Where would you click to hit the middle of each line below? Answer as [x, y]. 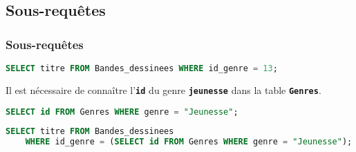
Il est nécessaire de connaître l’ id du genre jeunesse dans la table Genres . [163, 89]
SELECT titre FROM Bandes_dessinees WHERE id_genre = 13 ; [142, 68]
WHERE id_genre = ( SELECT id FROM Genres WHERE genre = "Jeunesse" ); [189, 142]
